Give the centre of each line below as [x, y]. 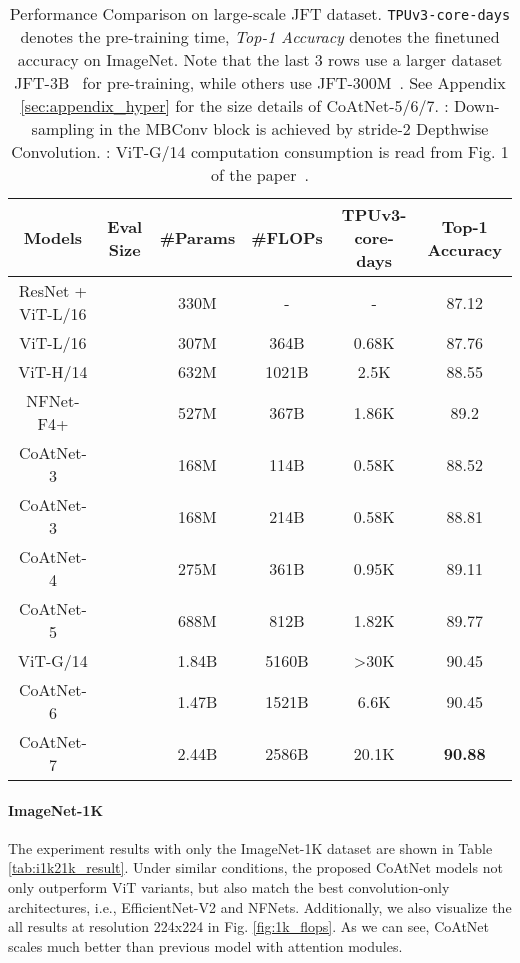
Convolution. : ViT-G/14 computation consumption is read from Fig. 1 [260, 151]
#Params [197, 237]
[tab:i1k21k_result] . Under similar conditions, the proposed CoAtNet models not [255, 867]
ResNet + [53, 290]
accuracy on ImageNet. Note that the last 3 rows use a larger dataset [260, 59]
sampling [62, 128]
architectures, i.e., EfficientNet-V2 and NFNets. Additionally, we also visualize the [260, 906]
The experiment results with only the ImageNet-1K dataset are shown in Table [250, 847]
